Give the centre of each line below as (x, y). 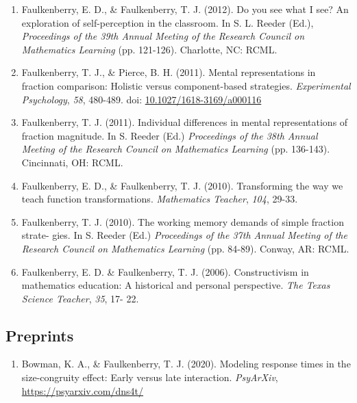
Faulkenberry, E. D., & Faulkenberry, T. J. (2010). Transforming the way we (182, 185)
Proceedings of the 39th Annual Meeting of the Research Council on (163, 36)
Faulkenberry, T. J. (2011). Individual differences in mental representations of (185, 122)
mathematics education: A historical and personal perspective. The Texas (176, 285)
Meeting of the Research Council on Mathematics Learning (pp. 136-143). (176, 149)
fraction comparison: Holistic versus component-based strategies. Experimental (186, 85)
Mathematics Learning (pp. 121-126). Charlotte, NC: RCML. (149, 49)
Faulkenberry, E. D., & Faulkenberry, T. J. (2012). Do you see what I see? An (185, 9)
